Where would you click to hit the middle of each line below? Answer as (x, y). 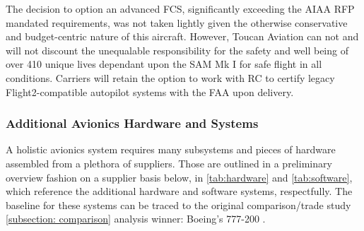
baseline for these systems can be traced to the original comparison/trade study (178, 205)
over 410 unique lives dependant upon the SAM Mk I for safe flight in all (164, 64)
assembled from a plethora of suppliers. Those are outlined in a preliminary (169, 163)
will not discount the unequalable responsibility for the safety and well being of (177, 50)
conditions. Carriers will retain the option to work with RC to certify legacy (170, 77)
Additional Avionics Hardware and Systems (132, 123)
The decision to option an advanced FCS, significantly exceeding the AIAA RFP (180, 8)
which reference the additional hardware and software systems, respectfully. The (179, 191)
